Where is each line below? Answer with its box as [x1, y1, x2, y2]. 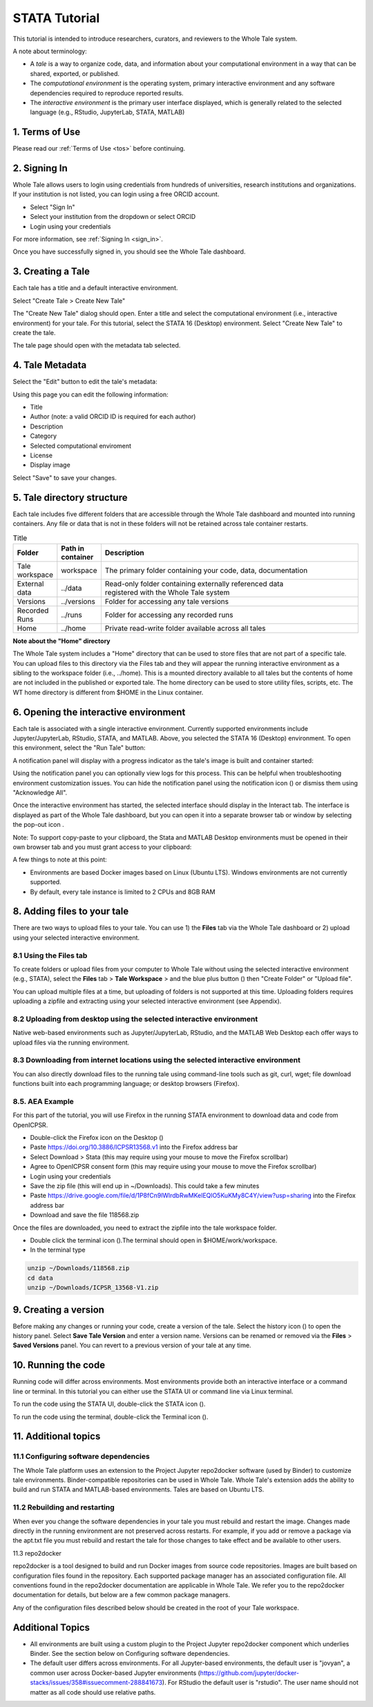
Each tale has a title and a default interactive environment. [12, 284, 178, 292]
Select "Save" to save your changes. [12, 473, 117, 481]
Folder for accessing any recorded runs [104, 610, 233, 620]
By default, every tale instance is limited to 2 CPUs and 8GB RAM [30, 888, 216, 896]
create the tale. [12, 328, 56, 336]
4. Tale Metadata [12, 359, 87, 371]
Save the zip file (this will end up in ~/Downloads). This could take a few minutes [30, 1182, 260, 1190]
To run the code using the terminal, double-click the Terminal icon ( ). [12, 1413, 209, 1421]
